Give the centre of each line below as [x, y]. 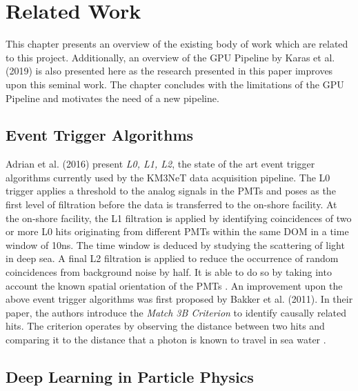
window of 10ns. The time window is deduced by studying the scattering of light [175, 244]
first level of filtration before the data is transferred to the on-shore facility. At [171, 204]
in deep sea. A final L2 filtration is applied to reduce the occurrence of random [172, 258]
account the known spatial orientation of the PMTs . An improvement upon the [174, 285]
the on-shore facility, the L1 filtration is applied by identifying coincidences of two [179, 218]
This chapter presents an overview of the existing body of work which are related [177, 44]
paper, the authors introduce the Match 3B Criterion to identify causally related [176, 312]
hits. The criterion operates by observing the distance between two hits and [165, 326]
